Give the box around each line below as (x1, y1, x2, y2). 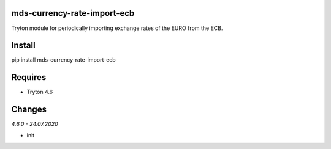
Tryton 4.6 (26, 89, 53, 96)
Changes (11, 104, 47, 115)
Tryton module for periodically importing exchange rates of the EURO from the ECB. (11, 24, 223, 32)
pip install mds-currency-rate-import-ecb (11, 56, 116, 64)
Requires (11, 72, 47, 82)
